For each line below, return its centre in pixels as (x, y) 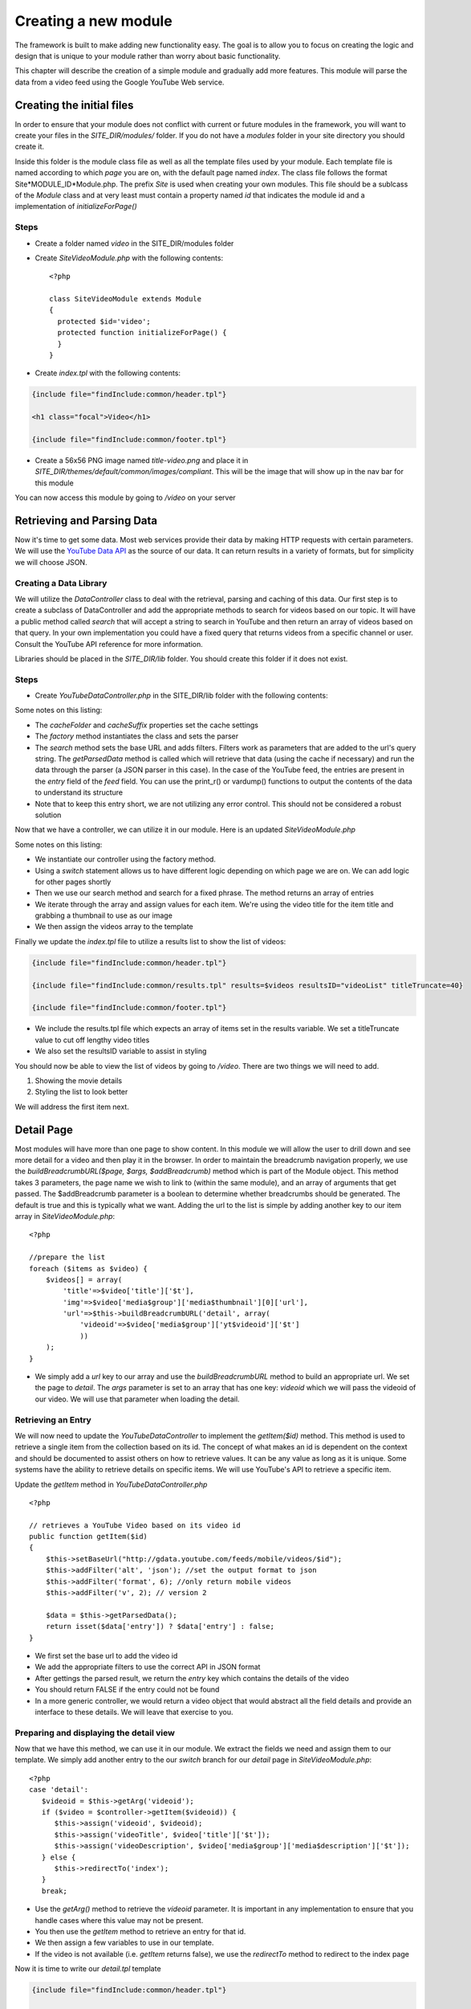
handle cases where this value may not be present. (119, 1920)
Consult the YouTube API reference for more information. (109, 644)
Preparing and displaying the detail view (95, 1733)
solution (48, 815)
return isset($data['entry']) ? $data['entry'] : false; (160, 1626)
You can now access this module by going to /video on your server (125, 497)
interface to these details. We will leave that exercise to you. (134, 1712)
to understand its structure (79, 792)
